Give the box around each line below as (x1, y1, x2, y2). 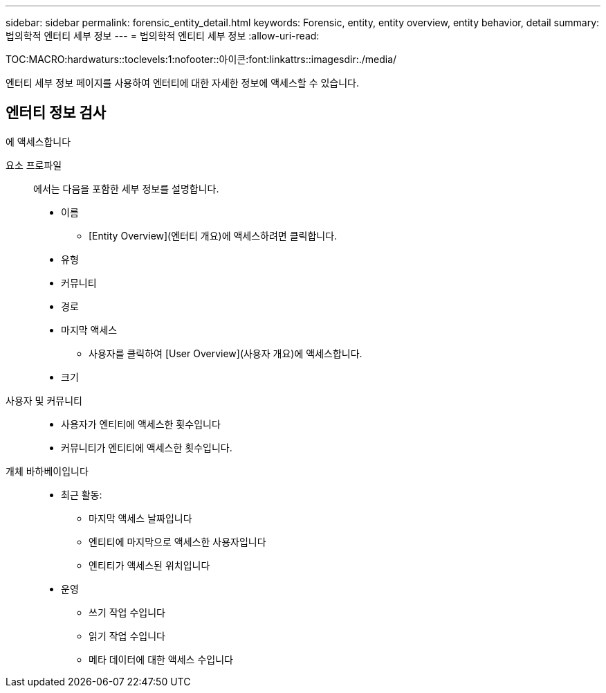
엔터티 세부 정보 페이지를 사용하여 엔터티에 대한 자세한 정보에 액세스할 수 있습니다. (6, 77, 360, 89)
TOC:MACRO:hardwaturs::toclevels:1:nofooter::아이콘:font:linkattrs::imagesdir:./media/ (6, 53, 397, 65)
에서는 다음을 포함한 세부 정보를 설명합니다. (33, 182, 219, 195)
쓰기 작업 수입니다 (89, 606, 165, 618)
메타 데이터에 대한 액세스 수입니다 (89, 653, 233, 665)
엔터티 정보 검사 (6, 104, 107, 122)
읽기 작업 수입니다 (89, 629, 165, 642)
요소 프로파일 (6, 159, 62, 171)
